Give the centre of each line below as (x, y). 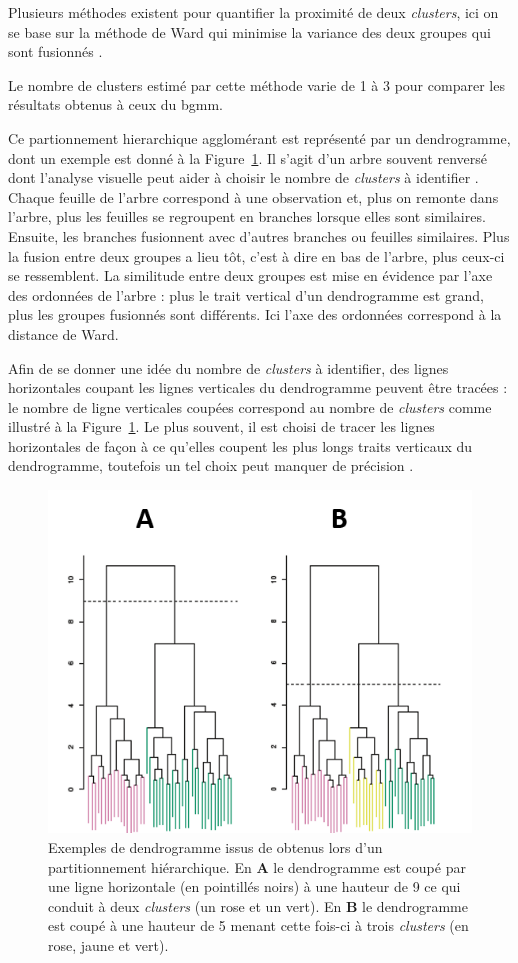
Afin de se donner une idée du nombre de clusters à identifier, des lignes (228, 367)
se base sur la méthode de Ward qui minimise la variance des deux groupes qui (249, 31)
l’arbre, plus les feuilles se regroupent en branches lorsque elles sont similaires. (247, 216)
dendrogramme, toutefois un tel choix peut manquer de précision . (211, 465)
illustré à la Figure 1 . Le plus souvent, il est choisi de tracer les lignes (221, 426)
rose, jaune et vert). (108, 944)
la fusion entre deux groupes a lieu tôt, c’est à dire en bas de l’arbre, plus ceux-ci (256, 255)
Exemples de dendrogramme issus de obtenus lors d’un (215, 846)
